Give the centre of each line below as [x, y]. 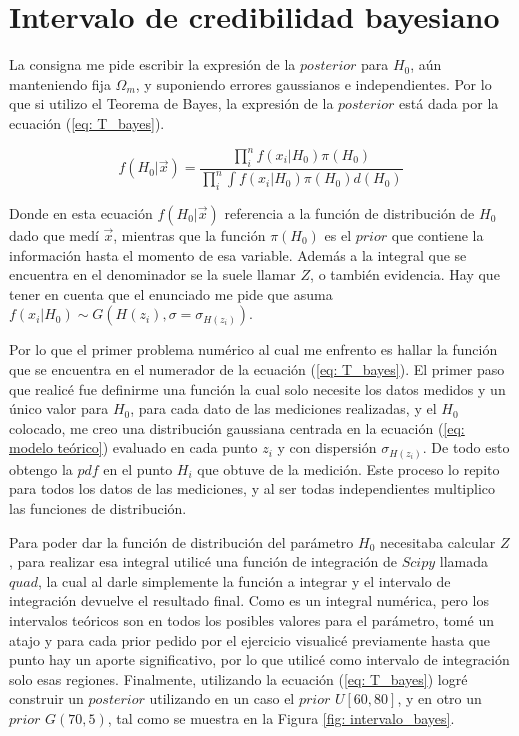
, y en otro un [439, 698]
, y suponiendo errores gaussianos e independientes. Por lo [313, 83]
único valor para [59, 408]
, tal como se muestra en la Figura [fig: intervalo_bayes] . [281, 717]
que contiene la [437, 234]
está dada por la [449, 103]
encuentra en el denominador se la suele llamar [152, 274]
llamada [463, 561]
